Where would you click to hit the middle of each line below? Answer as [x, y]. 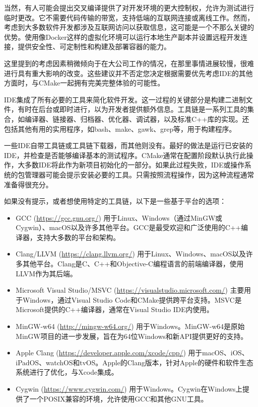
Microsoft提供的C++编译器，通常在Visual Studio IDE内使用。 [115, 309]
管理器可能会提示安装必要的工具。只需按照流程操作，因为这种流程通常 [139, 174]
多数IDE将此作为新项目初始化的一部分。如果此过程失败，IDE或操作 [134, 165]
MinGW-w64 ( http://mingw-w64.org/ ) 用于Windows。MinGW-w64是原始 [130, 326]
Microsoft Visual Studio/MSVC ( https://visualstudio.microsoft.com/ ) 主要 [130, 290]
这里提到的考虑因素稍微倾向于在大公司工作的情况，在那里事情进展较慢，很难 [129, 63]
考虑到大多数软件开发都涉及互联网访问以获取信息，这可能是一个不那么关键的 [129, 27]
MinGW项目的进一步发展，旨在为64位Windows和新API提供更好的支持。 [131, 336]
